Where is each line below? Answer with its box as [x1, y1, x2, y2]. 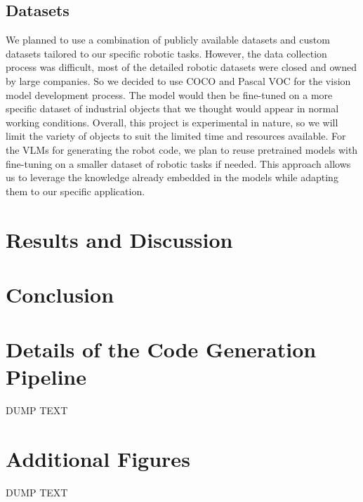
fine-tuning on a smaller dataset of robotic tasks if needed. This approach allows [6, 156, 351, 171]
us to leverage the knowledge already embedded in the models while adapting [6, 170, 338, 185]
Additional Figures [6, 444, 190, 473]
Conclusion [6, 279, 114, 308]
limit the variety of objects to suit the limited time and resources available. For [6, 128, 346, 143]
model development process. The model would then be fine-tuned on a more [6, 87, 333, 102]
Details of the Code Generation [6, 335, 317, 364]
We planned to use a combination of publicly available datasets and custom [6, 32, 330, 47]
